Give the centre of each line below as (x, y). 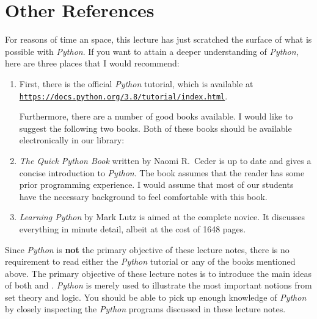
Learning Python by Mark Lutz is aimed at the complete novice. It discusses (162, 217)
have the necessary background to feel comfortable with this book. (143, 196)
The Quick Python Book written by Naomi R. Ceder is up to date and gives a (165, 160)
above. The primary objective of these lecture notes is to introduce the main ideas (158, 273)
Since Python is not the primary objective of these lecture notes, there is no (147, 249)
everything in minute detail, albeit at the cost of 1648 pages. (133, 228)
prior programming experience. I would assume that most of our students (156, 185)
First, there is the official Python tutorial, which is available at (136, 83)
